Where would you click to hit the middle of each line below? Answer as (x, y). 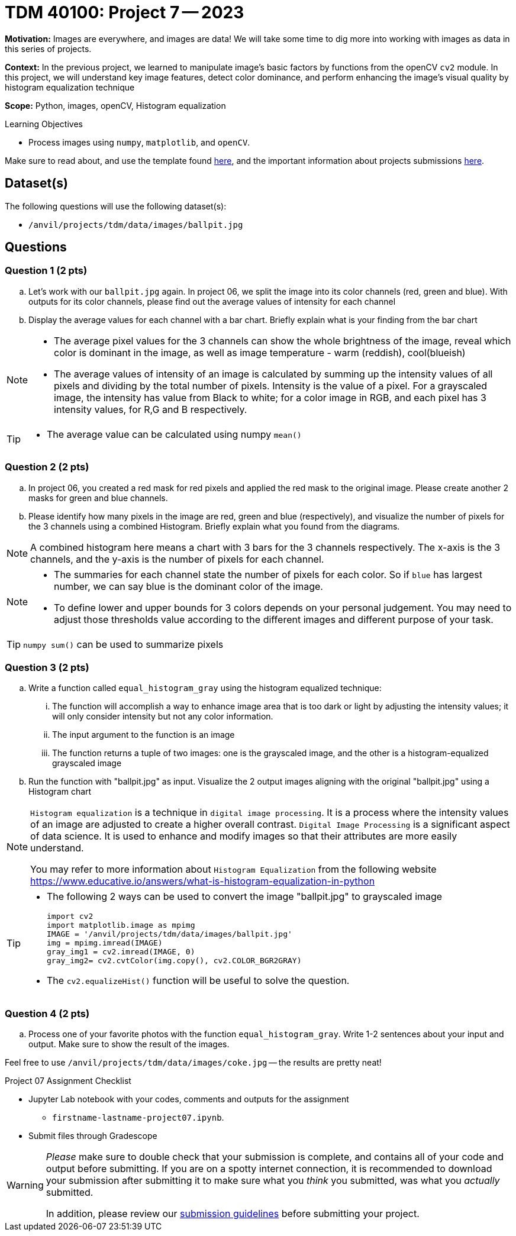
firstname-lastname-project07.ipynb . (138, 1118)
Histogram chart (60, 792)
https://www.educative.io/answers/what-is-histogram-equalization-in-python (203, 881)
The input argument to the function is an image (143, 735)
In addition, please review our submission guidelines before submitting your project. (233, 1214)
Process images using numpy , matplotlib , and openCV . (139, 142)
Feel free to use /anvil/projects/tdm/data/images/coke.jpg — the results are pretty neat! (193, 1063)
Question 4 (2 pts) (47, 1013)
